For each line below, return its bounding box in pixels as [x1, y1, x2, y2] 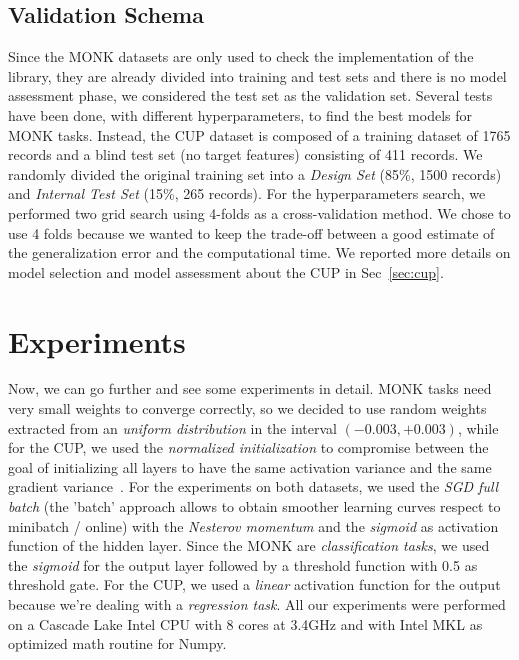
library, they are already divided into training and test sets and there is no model [8, 65, 507, 86]
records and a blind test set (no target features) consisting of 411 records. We [8, 144, 483, 165]
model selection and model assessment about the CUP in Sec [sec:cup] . [8, 261, 444, 282]
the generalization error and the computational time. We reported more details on [8, 242, 511, 263]
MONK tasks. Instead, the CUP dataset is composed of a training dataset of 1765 [8, 124, 511, 145]
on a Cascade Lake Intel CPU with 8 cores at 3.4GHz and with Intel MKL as [8, 613, 483, 634]
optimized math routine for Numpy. [8, 633, 227, 654]
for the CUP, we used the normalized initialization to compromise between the [8, 437, 489, 458]
